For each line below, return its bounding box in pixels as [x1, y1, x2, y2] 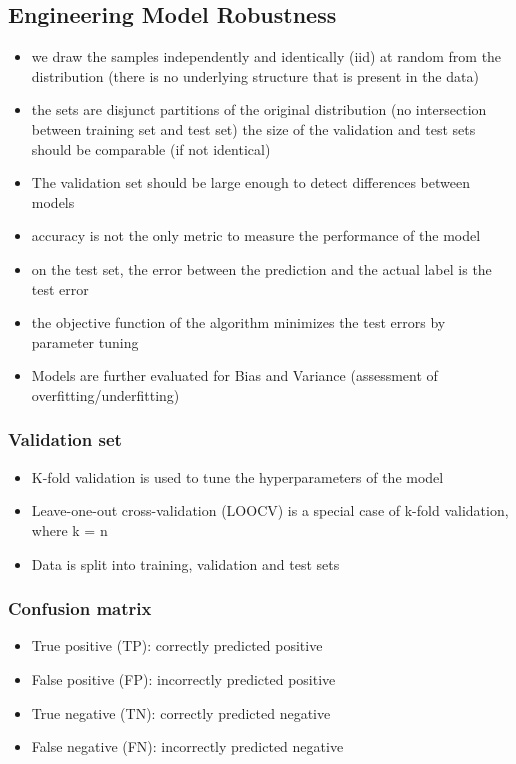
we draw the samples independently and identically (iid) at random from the [31, 46, 502, 67]
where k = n [31, 519, 108, 540]
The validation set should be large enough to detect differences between [31, 172, 470, 193]
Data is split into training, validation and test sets [31, 553, 340, 574]
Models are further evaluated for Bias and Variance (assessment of [31, 365, 438, 386]
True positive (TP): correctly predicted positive [31, 635, 323, 656]
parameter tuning [31, 331, 139, 352]
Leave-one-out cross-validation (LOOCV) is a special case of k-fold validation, [31, 500, 509, 521]
